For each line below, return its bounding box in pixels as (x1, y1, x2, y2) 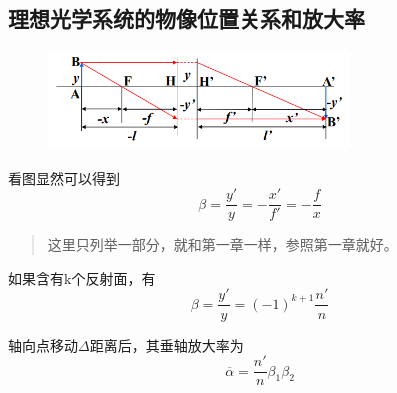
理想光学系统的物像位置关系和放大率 (8, 3, 365, 34)
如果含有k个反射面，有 (8, 267, 156, 288)
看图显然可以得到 (8, 167, 120, 188)
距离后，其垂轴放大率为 (89, 334, 244, 355)
